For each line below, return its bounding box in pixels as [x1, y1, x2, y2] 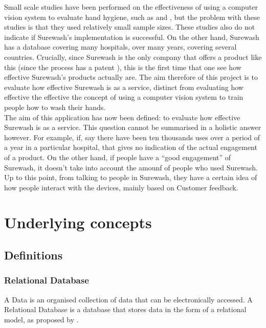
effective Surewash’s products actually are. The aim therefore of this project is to [4, 72, 258, 82]
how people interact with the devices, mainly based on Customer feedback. [4, 182, 238, 192]
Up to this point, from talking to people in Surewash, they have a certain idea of [4, 172, 257, 183]
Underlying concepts [4, 212, 152, 233]
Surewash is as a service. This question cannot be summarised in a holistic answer [4, 122, 261, 133]
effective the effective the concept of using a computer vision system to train [4, 92, 243, 102]
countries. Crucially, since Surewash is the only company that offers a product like [4, 51, 262, 62]
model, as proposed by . [4, 314, 79, 324]
